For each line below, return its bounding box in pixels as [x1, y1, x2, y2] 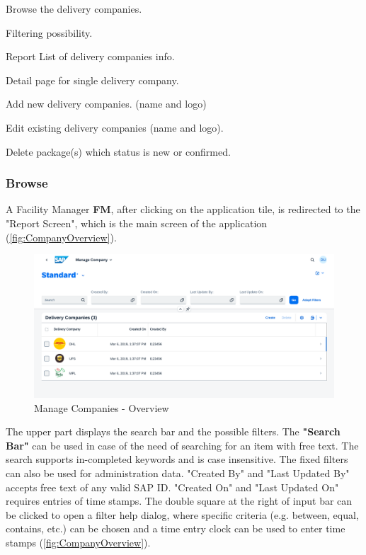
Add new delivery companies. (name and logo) [6, 96, 207, 111]
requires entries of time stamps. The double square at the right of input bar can [6, 493, 353, 508]
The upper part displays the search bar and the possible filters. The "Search [6, 424, 341, 439]
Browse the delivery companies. [6, 1, 142, 16]
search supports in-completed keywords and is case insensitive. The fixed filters [6, 452, 348, 467]
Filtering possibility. [6, 25, 93, 40]
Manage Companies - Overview [34, 400, 169, 415]
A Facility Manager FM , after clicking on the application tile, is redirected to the [6, 202, 360, 217]
